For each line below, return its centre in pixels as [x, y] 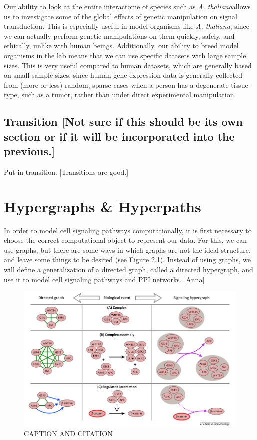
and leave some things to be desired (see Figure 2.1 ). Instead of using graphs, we [127, 259]
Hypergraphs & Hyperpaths [103, 206]
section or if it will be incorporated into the [119, 136]
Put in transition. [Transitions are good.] [66, 172]
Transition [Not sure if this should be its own [123, 122]
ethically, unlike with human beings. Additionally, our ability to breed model [121, 46]
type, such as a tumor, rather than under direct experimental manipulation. [120, 95]
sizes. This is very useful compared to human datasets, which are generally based [128, 65]
